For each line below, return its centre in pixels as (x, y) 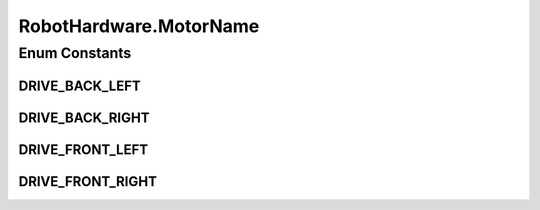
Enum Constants (75, 53)
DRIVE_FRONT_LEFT (83, 149)
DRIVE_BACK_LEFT (79, 85)
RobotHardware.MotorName (139, 26)
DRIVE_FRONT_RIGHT (87, 181)
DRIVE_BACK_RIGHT (84, 117)
